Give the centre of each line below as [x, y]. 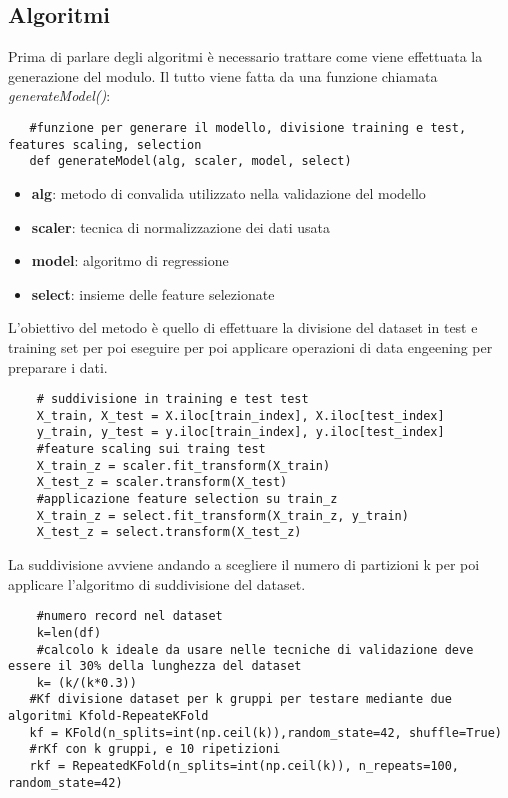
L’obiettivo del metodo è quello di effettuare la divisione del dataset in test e [243, 327]
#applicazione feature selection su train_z [187, 499]
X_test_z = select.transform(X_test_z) [169, 532]
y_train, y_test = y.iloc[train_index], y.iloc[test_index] [240, 432]
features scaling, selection [105, 144]
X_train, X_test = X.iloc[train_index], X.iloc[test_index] [240, 415]
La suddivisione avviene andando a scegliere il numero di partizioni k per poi [244, 564]
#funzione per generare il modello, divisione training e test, [248, 127]
